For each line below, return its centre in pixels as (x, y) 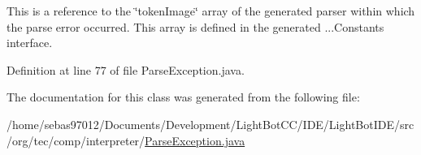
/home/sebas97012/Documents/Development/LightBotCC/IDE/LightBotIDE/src (210, 124)
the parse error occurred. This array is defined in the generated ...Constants (195, 26)
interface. (30, 43)
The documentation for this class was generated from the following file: (183, 97)
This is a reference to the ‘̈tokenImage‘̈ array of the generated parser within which (211, 11)
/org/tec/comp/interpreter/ (76, 140)
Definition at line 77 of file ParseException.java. (126, 69)
